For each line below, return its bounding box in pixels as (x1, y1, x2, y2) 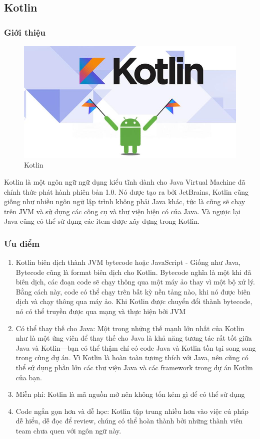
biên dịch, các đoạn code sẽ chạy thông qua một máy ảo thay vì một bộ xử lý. (15, 276, 255, 287)
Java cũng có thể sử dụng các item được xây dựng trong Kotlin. (4, 216, 200, 226)
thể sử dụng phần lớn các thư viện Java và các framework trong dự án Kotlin (15, 362, 253, 373)
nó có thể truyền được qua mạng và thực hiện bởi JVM (15, 306, 186, 317)
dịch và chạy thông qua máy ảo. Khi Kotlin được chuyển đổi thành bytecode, (15, 296, 252, 307)
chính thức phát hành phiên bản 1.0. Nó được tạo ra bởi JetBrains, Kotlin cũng (4, 186, 249, 197)
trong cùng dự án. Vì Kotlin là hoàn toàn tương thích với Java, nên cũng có (15, 352, 248, 363)
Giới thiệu (4, 26, 45, 38)
